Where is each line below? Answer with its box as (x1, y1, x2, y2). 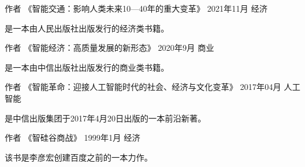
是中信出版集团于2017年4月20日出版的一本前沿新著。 (5, 112, 206, 124)
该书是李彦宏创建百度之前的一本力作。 (5, 151, 152, 163)
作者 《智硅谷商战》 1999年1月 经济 (5, 131, 141, 144)
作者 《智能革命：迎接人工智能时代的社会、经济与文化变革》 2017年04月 (5, 81, 282, 93)
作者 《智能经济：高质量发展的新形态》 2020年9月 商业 (5, 41, 215, 54)
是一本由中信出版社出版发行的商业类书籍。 (5, 61, 169, 73)
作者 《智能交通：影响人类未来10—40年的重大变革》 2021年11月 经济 (5, 2, 268, 14)
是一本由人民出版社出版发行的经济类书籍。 (5, 22, 169, 34)
